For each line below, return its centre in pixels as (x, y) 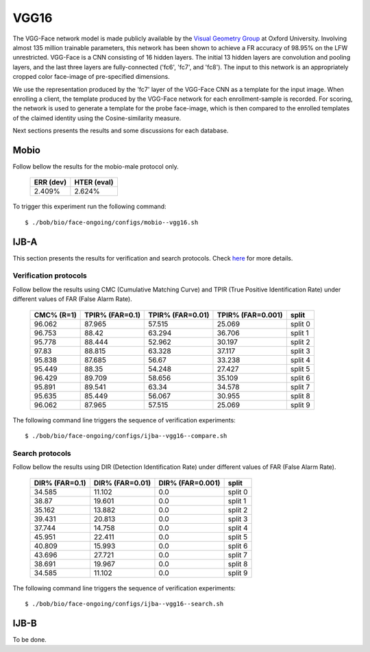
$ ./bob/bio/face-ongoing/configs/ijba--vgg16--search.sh (124, 604)
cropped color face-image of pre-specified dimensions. (91, 77)
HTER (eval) (94, 182)
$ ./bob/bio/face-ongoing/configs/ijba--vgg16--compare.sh (126, 436)
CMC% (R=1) (55, 315)
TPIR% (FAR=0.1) (112, 315)
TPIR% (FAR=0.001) (250, 315)
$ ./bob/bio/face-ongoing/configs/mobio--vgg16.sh (112, 222)
